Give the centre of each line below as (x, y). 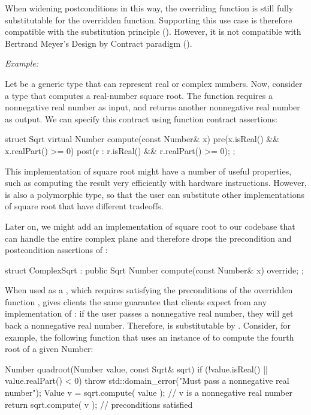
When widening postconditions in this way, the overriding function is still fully (149, 8)
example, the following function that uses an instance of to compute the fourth (150, 337)
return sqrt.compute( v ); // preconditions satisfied (99, 404)
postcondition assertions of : (56, 250)
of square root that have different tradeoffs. (84, 206)
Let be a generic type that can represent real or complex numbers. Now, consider (154, 83)
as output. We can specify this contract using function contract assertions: (141, 118)
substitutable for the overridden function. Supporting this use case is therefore (149, 19)
